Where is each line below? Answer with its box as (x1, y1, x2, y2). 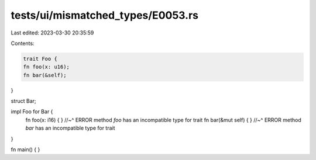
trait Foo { (23, 55, 58, 62)
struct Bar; (11, 98, 36, 105)
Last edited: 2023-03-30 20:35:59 (11, 29, 94, 36)
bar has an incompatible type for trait (25, 124, 115, 131)
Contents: (11, 40, 35, 47)
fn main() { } (11, 146, 40, 153)
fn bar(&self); (23, 72, 67, 78)
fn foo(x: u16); (23, 64, 70, 70)
